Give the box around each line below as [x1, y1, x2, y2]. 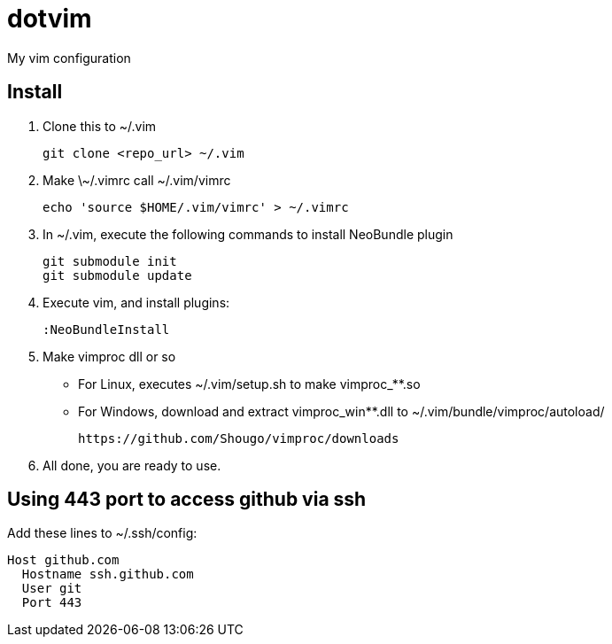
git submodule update [43, 268, 192, 283]
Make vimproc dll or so [43, 348, 176, 364]
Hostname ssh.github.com [21, 567, 194, 582]
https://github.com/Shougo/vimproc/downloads [78, 431, 399, 446]
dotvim [7, 4, 92, 34]
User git [21, 581, 82, 596]
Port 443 [21, 595, 82, 610]
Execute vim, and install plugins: [43, 294, 230, 310]
